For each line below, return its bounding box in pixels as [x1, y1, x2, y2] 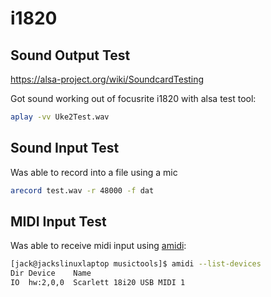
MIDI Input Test [10, 213, 107, 230]
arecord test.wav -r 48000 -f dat [10, 185, 155, 196]
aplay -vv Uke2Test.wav [10, 112, 110, 122]
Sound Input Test [10, 140, 120, 157]
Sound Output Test [10, 47, 131, 64]
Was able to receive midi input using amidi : [10, 240, 187, 252]
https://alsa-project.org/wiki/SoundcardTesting [10, 73, 205, 85]
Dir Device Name [10, 268, 92, 279]
